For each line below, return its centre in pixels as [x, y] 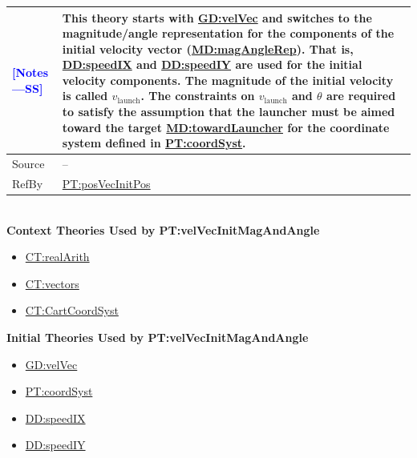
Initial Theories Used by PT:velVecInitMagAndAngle [158, 337]
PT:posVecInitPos [106, 183]
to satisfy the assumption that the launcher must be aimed [229, 112]
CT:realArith [57, 257]
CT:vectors [52, 283]
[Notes [30, 72]
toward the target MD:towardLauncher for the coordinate [226, 127]
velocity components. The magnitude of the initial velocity [228, 80]
